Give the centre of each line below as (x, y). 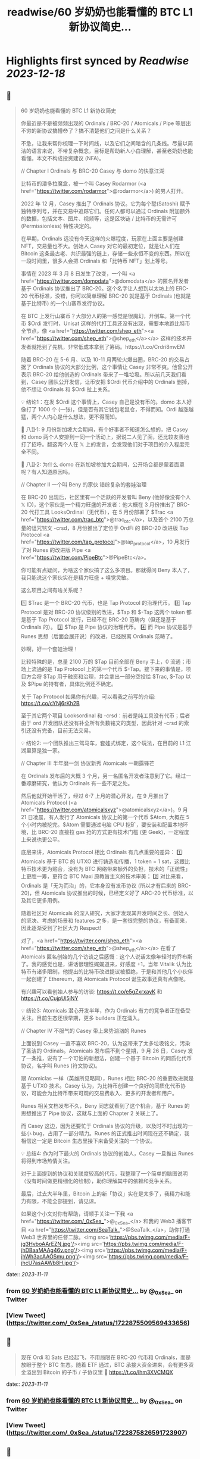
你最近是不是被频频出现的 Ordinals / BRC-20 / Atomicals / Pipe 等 (101, 123)
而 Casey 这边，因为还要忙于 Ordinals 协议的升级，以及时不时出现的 (104, 1126)
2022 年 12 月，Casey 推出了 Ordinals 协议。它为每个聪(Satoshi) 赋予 (105, 204)
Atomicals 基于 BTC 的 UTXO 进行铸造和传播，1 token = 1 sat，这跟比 (105, 861)
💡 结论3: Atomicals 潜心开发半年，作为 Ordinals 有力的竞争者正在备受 (106, 1011)
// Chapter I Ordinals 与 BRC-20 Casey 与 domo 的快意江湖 (93, 171)
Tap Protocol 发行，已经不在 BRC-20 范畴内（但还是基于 (107, 620)
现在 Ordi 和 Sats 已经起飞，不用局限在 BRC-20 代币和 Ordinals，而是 (106, 1357)
